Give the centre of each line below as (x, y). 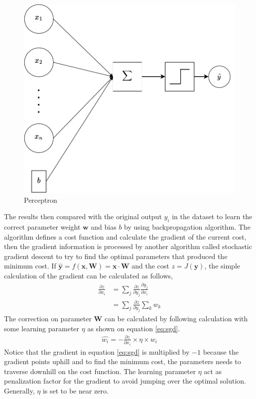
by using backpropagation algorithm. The (187, 227)
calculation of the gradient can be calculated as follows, (88, 275)
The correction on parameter (48, 318)
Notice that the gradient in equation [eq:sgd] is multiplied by (97, 351)
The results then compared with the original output (83, 216)
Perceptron (41, 199)
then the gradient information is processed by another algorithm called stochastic (128, 246)
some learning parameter (42, 328)
